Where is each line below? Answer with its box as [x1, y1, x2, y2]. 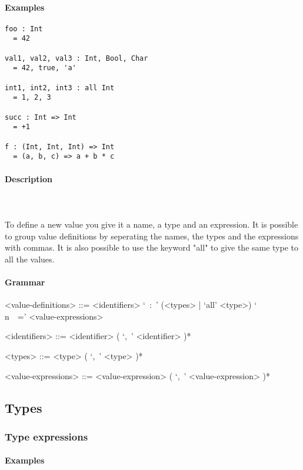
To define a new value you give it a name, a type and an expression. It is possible [5, 218, 298, 230]
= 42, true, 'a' [13, 64, 76, 73]
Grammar [5, 275, 45, 288]
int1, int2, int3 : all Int [5, 83, 115, 92]
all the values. [5, 252, 55, 265]
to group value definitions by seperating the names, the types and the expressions [5, 229, 299, 242]
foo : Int [5, 24, 43, 33]
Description [5, 172, 53, 185]
